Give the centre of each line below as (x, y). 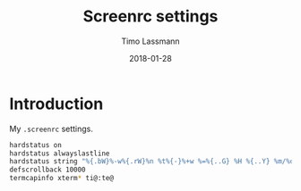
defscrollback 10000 (48, 170)
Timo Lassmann (150, 41)
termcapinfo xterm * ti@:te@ (62, 179)
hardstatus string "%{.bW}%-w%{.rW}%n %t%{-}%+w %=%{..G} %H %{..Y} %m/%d (152, 162)
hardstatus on (36, 145)
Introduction (56, 104)
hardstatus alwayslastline (60, 154)
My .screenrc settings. (52, 129)
